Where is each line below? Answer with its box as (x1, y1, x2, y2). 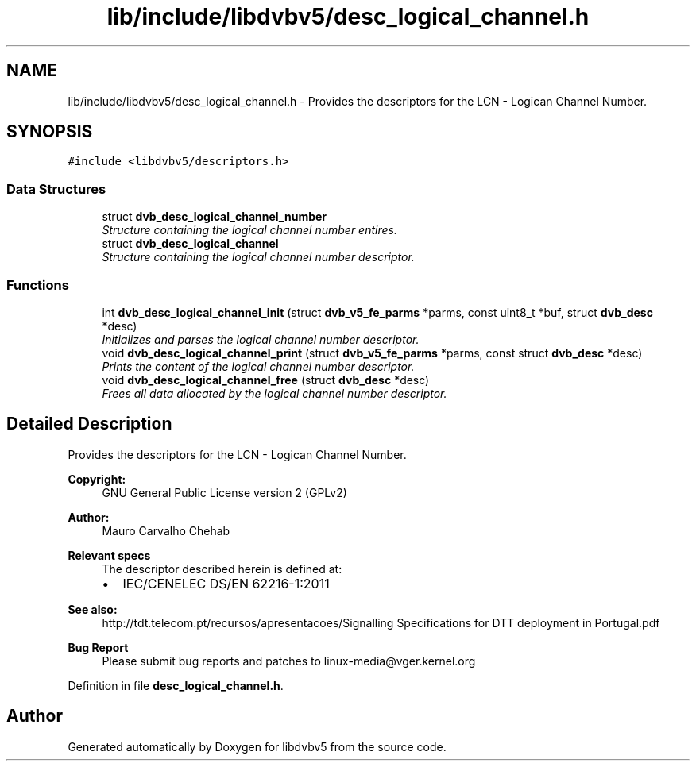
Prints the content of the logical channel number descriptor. (102, 359, 415, 373)
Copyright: (68, 472, 126, 486)
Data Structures (6, 180, 106, 197)
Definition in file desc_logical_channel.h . (68, 678, 284, 692)
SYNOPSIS (6, 121, 93, 142)
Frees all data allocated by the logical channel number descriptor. (102, 386, 447, 400)
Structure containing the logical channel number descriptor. (102, 250, 415, 264)
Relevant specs (68, 548, 151, 562)
